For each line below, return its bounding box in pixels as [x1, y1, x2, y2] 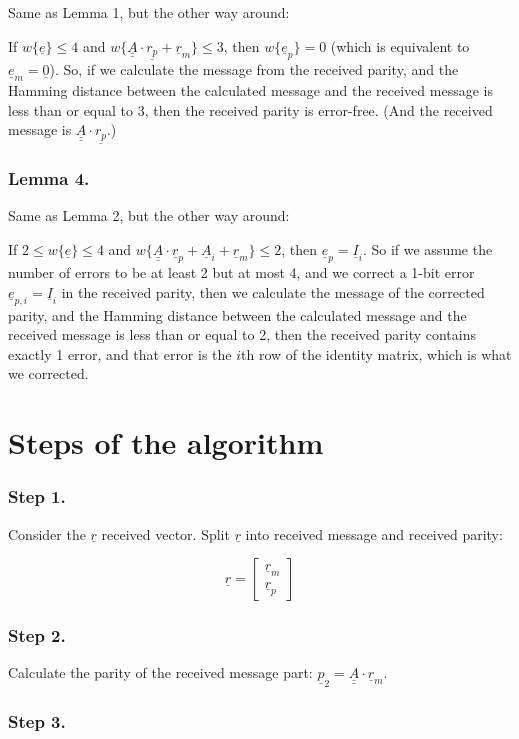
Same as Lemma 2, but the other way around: [8, 205, 290, 226]
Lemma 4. [8, 166, 90, 191]
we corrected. [8, 363, 89, 384]
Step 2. [8, 623, 66, 648]
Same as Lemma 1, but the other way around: [8, 2, 290, 22]
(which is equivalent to [330, 35, 470, 56]
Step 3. [8, 709, 66, 734]
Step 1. [8, 484, 66, 509]
